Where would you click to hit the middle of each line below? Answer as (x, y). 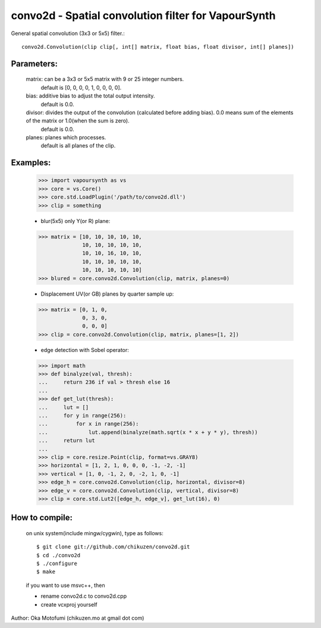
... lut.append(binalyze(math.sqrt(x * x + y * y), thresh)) (148, 432)
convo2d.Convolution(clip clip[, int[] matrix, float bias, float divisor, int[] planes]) (158, 47)
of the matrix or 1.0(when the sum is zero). (78, 121)
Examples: (31, 163)
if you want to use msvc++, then (65, 585)
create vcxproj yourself (69, 604)
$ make (46, 572)
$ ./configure (57, 564)
